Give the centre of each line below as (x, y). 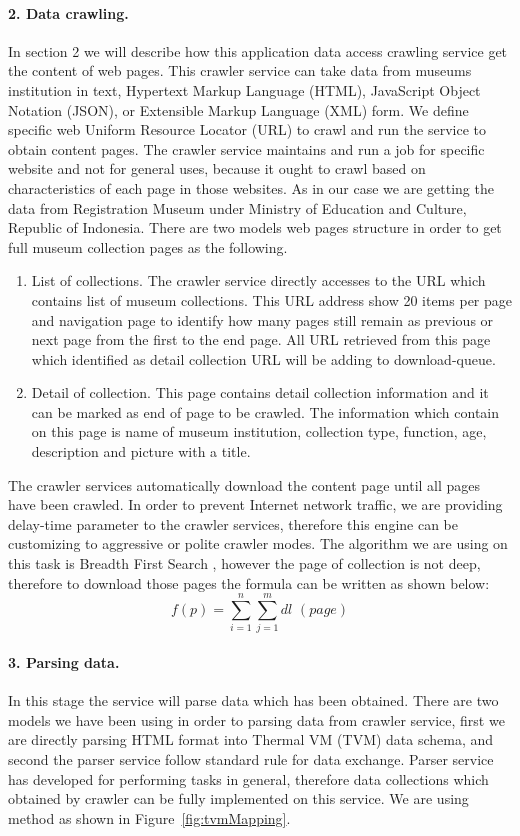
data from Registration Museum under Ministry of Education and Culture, (237, 207)
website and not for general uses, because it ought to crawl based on (217, 168)
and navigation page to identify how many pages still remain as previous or (262, 319)
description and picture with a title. (141, 451)
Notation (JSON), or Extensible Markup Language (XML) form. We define (238, 109)
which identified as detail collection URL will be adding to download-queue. (263, 358)
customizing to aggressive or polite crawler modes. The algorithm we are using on (258, 543)
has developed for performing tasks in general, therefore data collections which (248, 778)
